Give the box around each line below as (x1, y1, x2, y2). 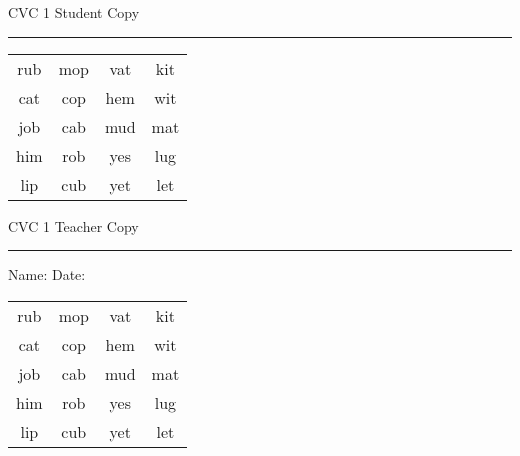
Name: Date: (8, 264, 86, 285)
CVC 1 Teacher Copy (8, 215, 139, 236)
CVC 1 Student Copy (8, 2, 140, 22)
